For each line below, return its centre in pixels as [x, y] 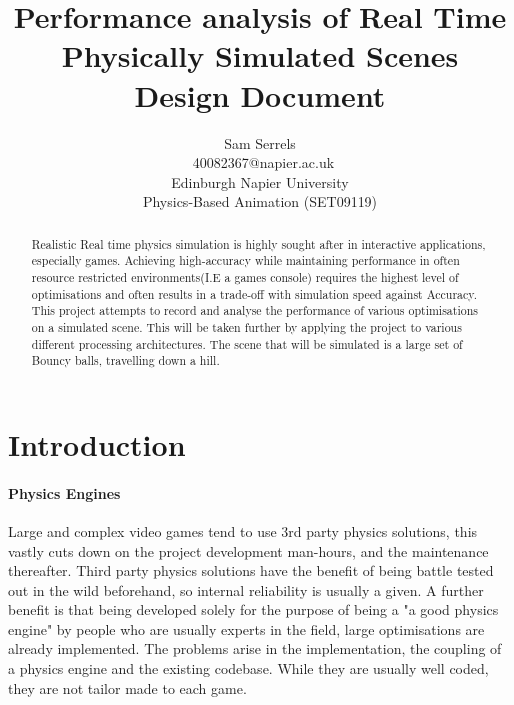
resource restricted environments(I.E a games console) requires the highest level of [245, 276]
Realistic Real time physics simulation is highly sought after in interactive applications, [258, 243]
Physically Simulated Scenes [260, 55]
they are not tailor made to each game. [127, 687]
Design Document [260, 94]
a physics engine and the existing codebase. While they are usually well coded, [248, 668]
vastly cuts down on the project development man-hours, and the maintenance [248, 550]
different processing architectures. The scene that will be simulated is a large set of [247, 343]
